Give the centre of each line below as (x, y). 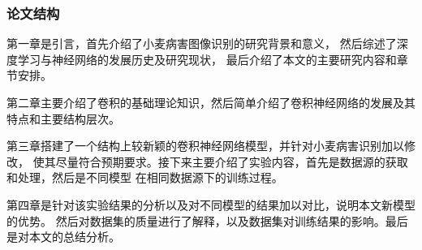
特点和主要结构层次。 (63, 118)
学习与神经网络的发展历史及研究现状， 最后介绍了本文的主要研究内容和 (207, 59)
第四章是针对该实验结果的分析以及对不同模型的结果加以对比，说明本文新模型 (211, 204)
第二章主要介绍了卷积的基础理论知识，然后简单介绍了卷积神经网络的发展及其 (211, 102)
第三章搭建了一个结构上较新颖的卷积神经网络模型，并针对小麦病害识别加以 (205, 146)
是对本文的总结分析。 (63, 237)
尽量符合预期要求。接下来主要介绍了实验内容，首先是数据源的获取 (232, 161)
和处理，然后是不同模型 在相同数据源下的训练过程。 (145, 177)
